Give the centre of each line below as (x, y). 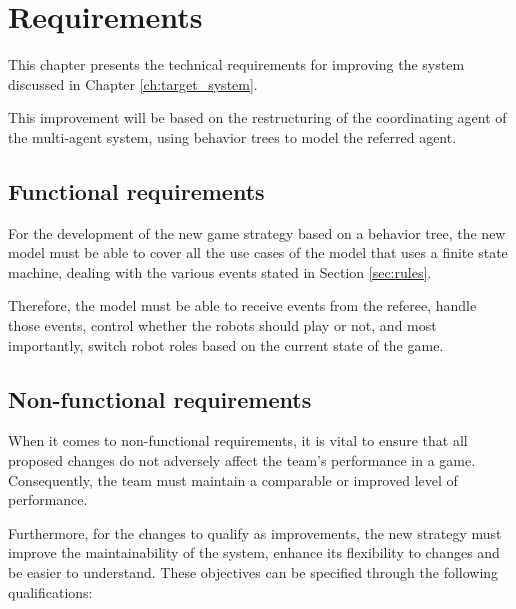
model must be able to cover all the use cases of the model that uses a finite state (258, 252)
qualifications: (50, 591)
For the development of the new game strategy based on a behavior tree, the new (257, 232)
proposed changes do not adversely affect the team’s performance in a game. (242, 460)
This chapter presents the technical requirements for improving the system (236, 64)
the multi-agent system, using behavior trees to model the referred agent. (232, 136)
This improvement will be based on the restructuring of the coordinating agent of (257, 117)
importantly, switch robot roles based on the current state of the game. (226, 344)
